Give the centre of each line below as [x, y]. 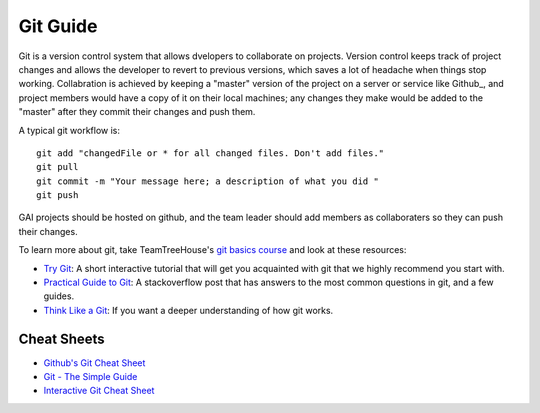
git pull [57, 167]
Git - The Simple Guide [90, 377]
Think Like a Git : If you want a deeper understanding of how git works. [188, 310]
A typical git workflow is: [69, 130]
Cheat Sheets [61, 338]
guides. [59, 296]
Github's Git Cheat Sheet [94, 362]
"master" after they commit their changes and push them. [137, 112]
